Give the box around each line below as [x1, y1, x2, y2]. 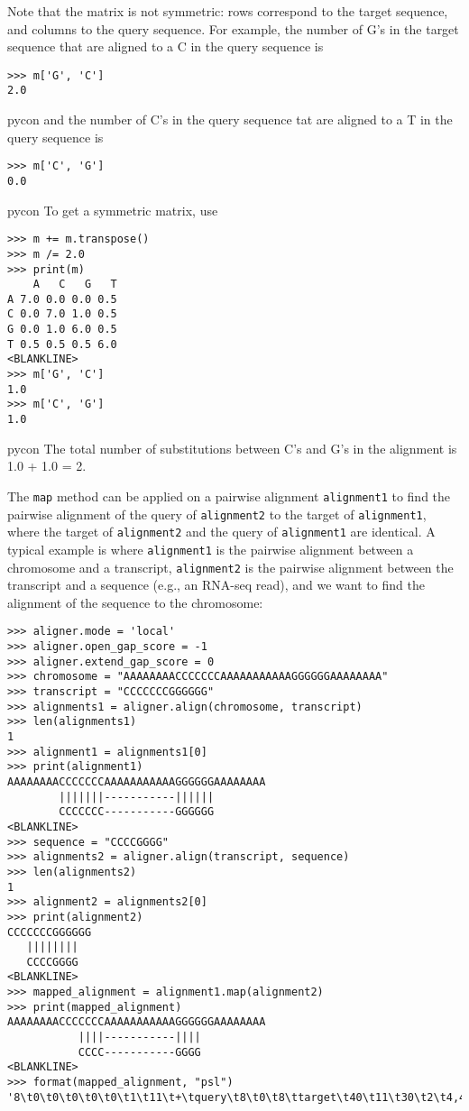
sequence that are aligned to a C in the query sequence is [7, 37, 324, 56]
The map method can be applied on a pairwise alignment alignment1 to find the [7, 486, 451, 505]
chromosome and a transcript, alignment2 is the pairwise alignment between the [7, 557, 454, 576]
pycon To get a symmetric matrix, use [7, 200, 218, 219]
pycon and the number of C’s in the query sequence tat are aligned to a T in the [7, 110, 453, 129]
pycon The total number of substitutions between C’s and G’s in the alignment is [7, 438, 457, 457]
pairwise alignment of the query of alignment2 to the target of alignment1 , [7, 504, 427, 523]
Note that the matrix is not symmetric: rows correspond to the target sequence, [7, 2, 448, 20]
